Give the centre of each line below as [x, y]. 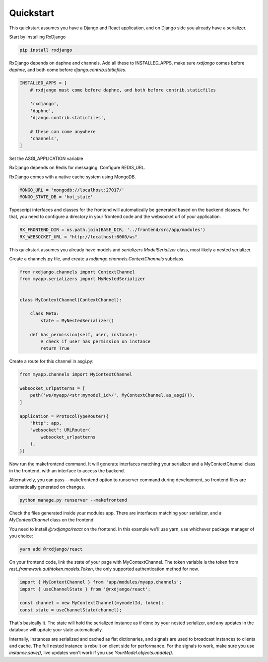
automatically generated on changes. [47, 487]
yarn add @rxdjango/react [51, 549]
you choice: [21, 536]
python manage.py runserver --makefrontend [73, 500]
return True [55, 348]
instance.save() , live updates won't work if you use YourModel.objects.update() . [91, 653]
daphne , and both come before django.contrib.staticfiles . [68, 70]
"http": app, [46, 423]
